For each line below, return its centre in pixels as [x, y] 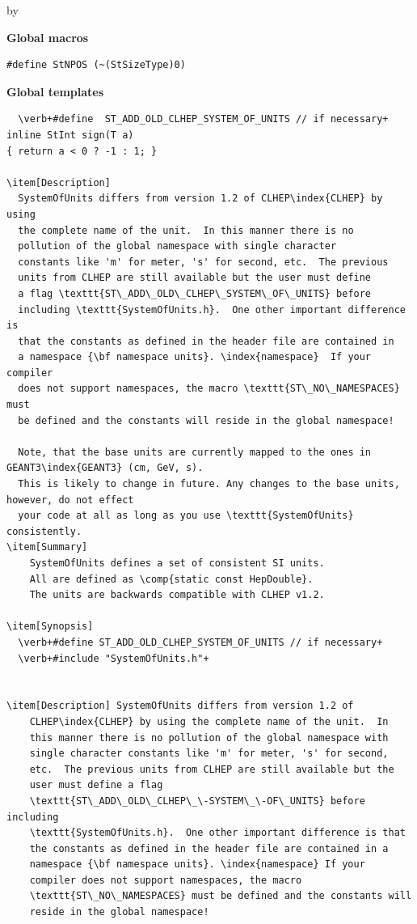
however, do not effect [70, 500]
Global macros [48, 37]
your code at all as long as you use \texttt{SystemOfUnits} [186, 516]
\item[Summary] [47, 547]
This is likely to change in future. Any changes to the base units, [209, 484]
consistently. [44, 531]
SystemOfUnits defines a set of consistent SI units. [177, 563]
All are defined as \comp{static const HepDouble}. [171, 579]
